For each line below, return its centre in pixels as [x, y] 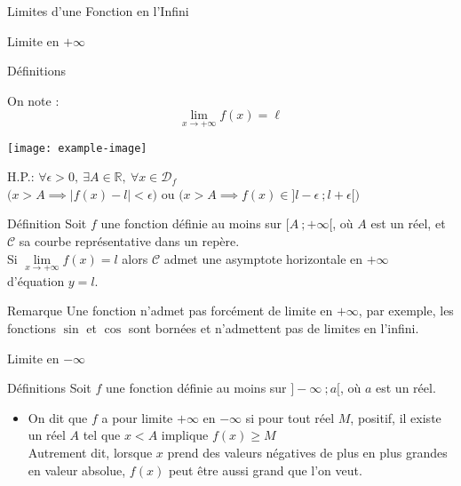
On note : [33, 100]
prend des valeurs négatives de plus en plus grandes [307, 452]
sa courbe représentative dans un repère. [129, 241]
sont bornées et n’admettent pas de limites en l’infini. [274, 328]
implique [185, 435]
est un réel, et [408, 223]
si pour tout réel [290, 417]
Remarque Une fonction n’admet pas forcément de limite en [170, 311]
